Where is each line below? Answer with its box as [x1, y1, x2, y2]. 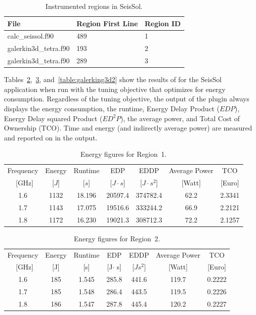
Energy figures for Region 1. [80, 149, 167, 159]
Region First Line [76, 18, 138, 28]
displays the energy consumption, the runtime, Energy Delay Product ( [4, 103, 220, 113]
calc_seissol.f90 [7, 31, 54, 41]
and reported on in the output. [4, 132, 97, 142]
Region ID [144, 18, 181, 28]
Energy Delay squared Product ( [4, 113, 103, 123]
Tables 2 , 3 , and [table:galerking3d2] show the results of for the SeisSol [4, 74, 222, 85]
